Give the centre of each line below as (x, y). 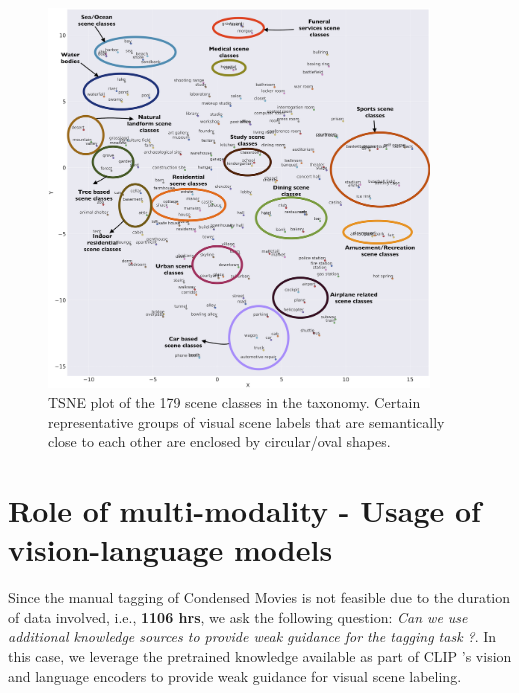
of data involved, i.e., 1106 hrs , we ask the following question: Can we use (238, 616)
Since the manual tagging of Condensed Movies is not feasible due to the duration (259, 597)
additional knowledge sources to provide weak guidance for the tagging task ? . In (252, 636)
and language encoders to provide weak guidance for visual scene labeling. (235, 675)
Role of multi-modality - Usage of (244, 510)
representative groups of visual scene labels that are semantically (246, 421)
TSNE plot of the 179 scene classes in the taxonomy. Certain (234, 402)
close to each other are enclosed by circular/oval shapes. (219, 441)
